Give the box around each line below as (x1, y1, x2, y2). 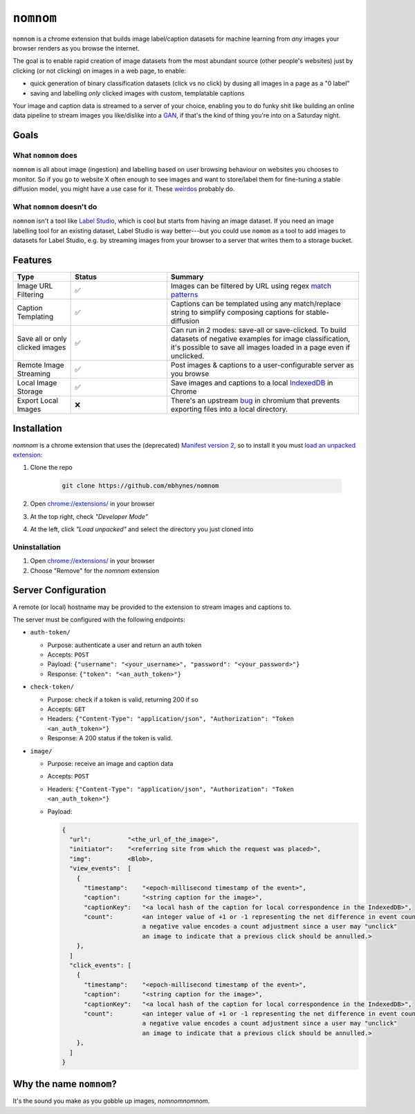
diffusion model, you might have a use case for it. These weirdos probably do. (12, 185, 235, 193)
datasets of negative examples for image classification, (170, 334, 351, 344)
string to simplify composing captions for (170, 308, 304, 318)
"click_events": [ (69, 962, 131, 969)
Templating (17, 312, 54, 322)
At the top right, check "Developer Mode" (30, 512, 149, 520)
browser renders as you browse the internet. (12, 44, 140, 52)
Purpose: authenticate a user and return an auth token (47, 641, 202, 649)
